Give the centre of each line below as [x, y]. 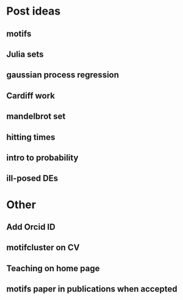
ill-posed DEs [32, 179]
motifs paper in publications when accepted [92, 289]
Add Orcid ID [31, 227]
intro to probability [42, 157]
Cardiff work [31, 96]
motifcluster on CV [43, 248]
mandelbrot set [36, 117]
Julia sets [25, 54]
